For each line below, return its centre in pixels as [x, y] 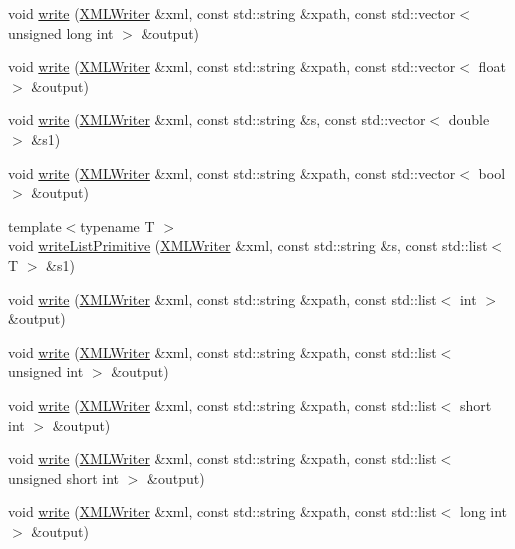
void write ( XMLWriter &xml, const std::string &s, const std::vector [217, 119]
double [469, 119]
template [35, 225]
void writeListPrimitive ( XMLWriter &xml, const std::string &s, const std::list [248, 245]
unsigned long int [61, 32]
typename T [117, 225]
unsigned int [46, 371]
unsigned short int [64, 477]
